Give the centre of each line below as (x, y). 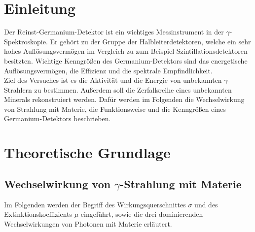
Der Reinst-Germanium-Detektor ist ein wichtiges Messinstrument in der (114, 32)
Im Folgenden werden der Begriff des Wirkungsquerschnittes (95, 204)
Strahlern (18, 89)
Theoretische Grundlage (87, 152)
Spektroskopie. (26, 41)
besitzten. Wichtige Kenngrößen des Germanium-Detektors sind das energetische (126, 60)
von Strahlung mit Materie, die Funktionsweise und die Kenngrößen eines (115, 109)
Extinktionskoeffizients (38, 214)
